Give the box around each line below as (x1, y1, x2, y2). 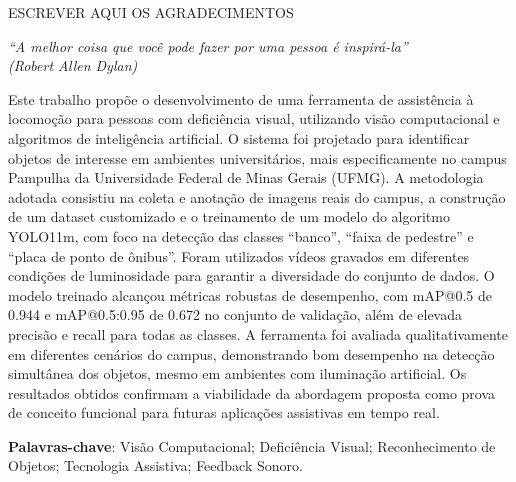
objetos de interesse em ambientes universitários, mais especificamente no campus (8, 147, 507, 168)
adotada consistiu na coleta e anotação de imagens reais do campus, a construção (8, 186, 506, 207)
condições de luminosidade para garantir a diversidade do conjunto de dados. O (8, 265, 495, 286)
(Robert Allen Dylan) (8, 55, 138, 76)
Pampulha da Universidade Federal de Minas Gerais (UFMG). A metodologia (8, 167, 484, 188)
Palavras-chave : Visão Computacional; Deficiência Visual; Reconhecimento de (8, 435, 496, 456)
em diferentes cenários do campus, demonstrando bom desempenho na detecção (8, 343, 495, 364)
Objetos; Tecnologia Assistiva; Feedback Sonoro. (8, 455, 303, 476)
